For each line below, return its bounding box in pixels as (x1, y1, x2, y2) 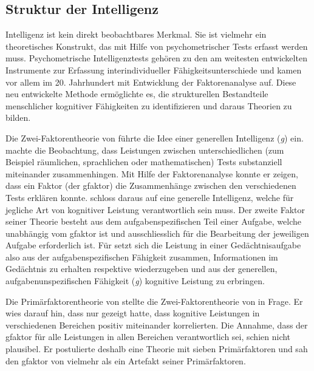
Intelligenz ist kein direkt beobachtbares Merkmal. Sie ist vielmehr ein (5, 28, 267, 41)
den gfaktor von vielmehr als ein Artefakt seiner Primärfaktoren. (5, 354, 246, 367)
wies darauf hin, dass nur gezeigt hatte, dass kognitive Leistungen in (5, 307, 260, 319)
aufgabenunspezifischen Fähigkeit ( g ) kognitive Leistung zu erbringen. (5, 274, 265, 287)
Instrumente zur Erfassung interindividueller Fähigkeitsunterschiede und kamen (5, 63, 302, 76)
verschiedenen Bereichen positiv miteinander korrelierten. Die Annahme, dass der (5, 318, 308, 331)
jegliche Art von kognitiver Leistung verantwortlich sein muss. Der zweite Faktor (5, 203, 305, 216)
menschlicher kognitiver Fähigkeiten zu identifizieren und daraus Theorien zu (5, 99, 292, 112)
